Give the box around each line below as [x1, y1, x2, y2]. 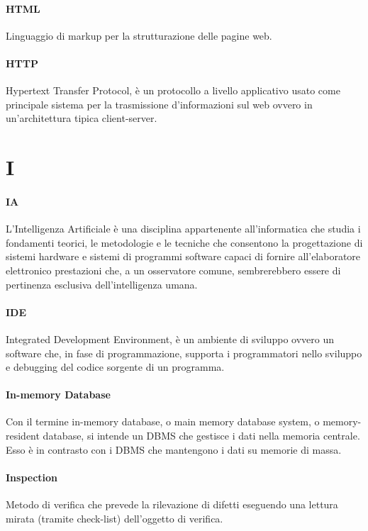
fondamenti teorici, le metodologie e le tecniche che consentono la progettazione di [6, 235, 363, 250]
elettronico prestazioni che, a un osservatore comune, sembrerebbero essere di [6, 262, 341, 277]
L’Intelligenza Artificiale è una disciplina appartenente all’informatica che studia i [6, 221, 361, 236]
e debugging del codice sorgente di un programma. [6, 359, 225, 374]
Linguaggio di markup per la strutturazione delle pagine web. [6, 28, 272, 43]
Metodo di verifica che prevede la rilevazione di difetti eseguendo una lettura [6, 497, 338, 512]
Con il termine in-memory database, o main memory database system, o [6, 414, 320, 429]
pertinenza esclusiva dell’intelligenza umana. [6, 276, 198, 291]
